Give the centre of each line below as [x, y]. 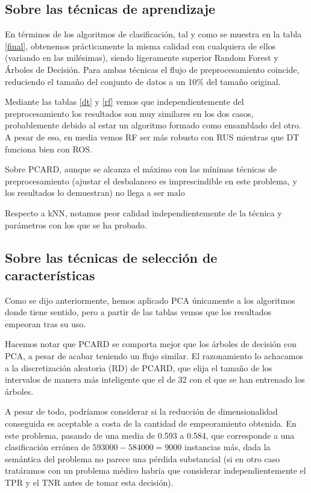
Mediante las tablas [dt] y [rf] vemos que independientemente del [124, 102]
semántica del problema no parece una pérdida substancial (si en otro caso [143, 458]
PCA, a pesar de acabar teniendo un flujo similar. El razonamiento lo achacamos [154, 356]
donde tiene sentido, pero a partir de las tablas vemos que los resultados [138, 312]
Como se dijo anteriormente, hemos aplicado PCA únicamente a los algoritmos [150, 300]
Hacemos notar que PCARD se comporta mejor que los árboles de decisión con [151, 344]
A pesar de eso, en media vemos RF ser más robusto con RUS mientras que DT [152, 137]
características [50, 275]
